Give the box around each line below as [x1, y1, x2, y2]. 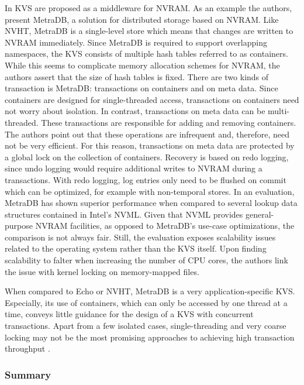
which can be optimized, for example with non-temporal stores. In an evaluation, [5, 185, 295, 197]
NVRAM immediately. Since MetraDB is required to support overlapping [5, 36, 267, 48]
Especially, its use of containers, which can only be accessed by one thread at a [5, 296, 288, 308]
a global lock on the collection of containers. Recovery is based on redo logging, [5, 150, 289, 163]
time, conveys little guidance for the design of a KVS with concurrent [5, 308, 254, 320]
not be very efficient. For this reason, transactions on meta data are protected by [5, 139, 295, 152]
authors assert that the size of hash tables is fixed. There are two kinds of [5, 70, 269, 82]
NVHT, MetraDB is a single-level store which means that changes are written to [5, 25, 293, 37]
